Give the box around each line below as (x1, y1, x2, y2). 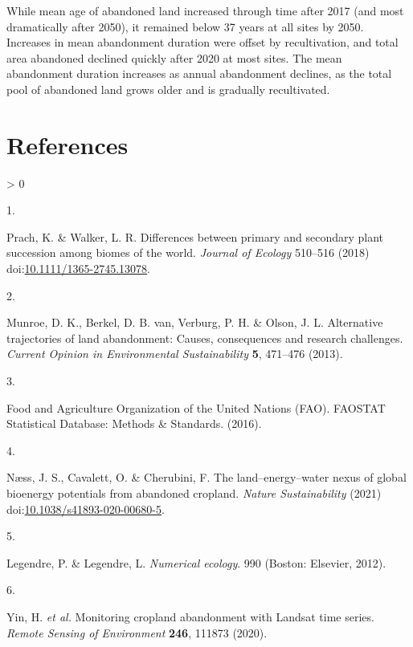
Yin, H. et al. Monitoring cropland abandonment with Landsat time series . (6, 608, 374, 625)
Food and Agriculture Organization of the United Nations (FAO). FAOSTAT (6, 399, 386, 416)
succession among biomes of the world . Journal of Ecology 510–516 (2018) (6, 244, 370, 261)
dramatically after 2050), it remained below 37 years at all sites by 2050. (6, 18, 364, 35)
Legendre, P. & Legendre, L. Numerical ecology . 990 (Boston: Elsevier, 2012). (6, 554, 386, 571)
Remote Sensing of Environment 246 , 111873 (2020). (6, 624, 268, 641)
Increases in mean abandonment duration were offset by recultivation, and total (6, 34, 399, 51)
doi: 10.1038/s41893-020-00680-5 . (6, 500, 165, 517)
